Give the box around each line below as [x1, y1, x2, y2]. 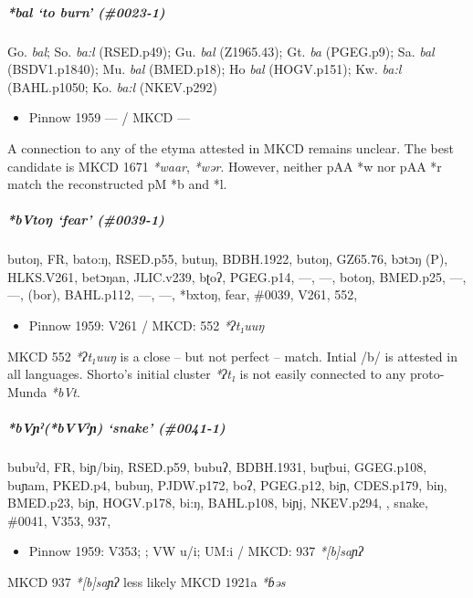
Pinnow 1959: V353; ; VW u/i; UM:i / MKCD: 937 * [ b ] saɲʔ [28, 541, 363, 561]
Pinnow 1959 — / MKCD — [28, 108, 190, 127]
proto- [409, 364, 445, 383]
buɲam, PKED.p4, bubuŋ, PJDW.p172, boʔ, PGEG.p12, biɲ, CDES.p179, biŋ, [7, 475, 447, 494]
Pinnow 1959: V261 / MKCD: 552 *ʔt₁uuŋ [28, 316, 265, 335]
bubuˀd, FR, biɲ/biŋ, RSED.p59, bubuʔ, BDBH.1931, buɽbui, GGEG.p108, [7, 457, 427, 476]
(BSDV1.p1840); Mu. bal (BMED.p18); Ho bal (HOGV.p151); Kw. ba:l [7, 59, 402, 79]
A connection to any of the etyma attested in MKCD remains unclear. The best [7, 138, 454, 157]
